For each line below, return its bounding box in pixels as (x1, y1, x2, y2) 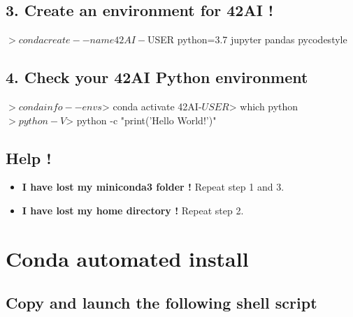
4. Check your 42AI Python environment (6, 66, 308, 88)
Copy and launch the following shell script (6, 292, 317, 314)
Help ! (6, 147, 52, 168)
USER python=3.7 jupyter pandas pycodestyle (147, 32, 347, 47)
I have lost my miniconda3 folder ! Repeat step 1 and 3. (22, 179, 284, 194)
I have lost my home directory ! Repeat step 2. (22, 202, 244, 217)
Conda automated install (6, 244, 249, 272)
